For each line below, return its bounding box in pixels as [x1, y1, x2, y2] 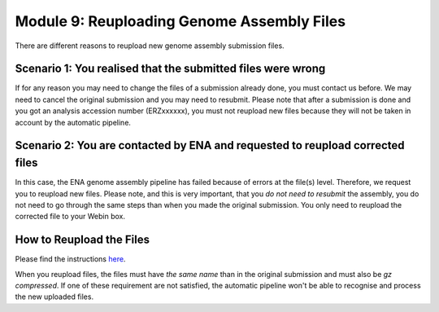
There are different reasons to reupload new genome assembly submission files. [15, 41, 285, 51]
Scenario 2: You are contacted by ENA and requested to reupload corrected [15, 138, 405, 152]
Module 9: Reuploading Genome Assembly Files [15, 12, 346, 30]
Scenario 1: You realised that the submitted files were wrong [15, 62, 326, 76]
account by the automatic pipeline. [15, 117, 132, 127]
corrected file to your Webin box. [15, 212, 126, 222]
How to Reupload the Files [15, 233, 150, 247]
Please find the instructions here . [15, 254, 126, 264]
